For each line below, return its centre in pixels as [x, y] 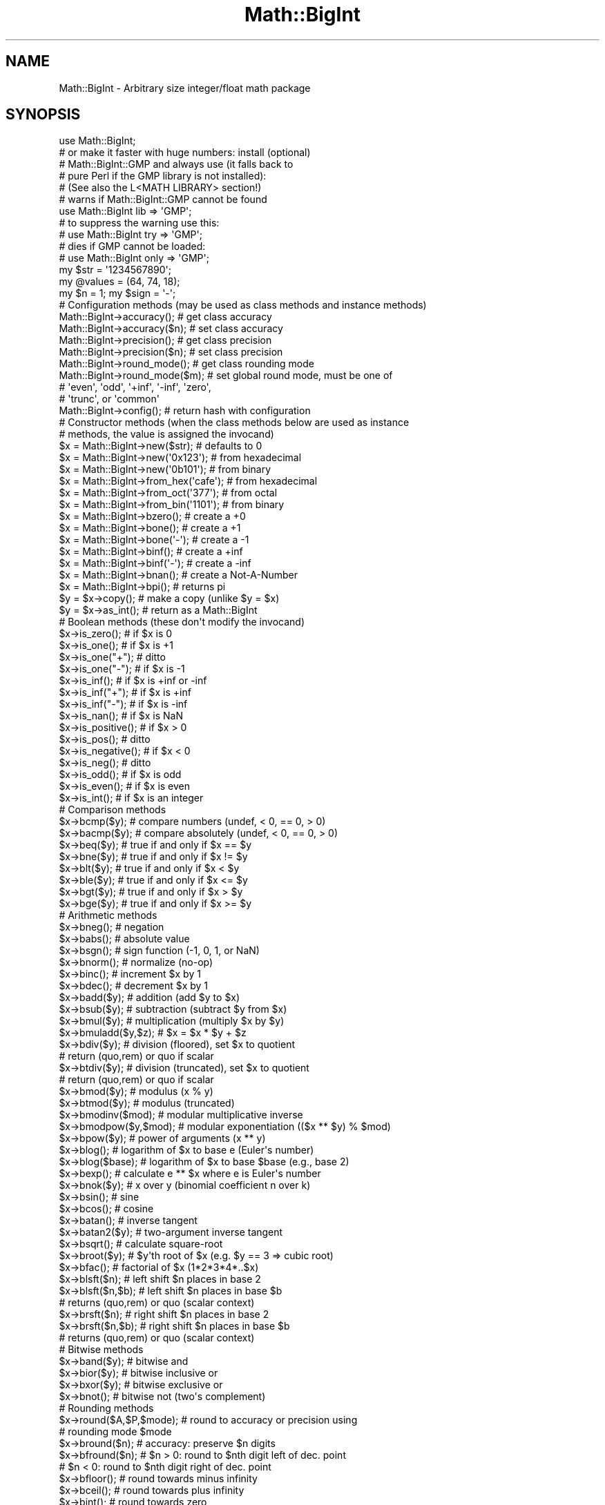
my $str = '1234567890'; [115, 270]
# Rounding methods [106, 1408]
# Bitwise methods [101, 1350]
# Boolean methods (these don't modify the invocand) [182, 622]
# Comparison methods [113, 810]
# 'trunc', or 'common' [109, 399]
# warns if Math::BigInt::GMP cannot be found [163, 200]
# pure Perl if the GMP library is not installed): [163, 176]
